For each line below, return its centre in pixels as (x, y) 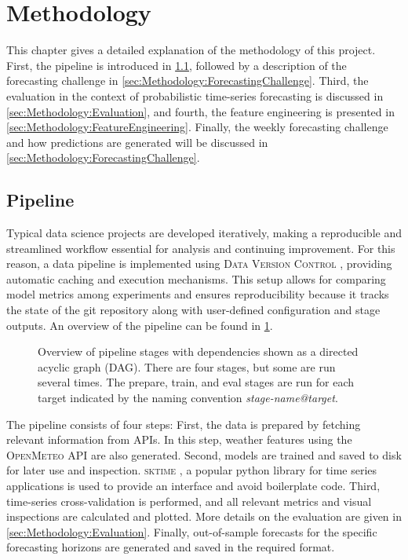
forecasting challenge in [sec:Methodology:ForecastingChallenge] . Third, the (188, 81)
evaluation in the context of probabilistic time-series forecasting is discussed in (195, 95)
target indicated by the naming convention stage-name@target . (188, 398)
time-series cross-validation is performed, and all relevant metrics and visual (189, 501)
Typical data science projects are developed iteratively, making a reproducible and (204, 233)
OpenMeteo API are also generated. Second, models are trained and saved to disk (204, 454)
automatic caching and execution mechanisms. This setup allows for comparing (196, 278)
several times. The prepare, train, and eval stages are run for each (196, 382)
